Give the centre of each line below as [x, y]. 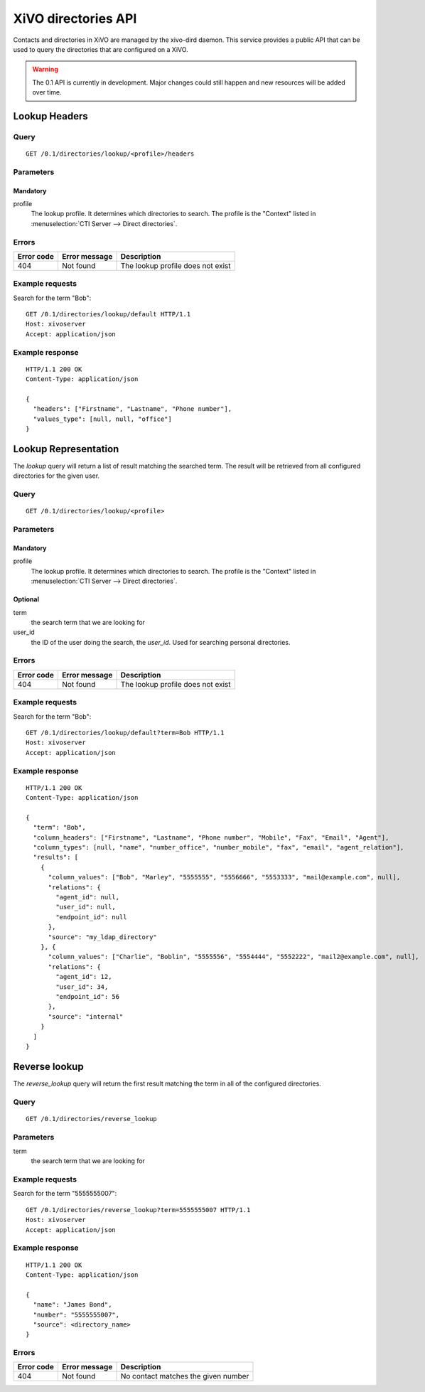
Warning [45, 69]
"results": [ [56, 857]
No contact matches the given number [185, 1376]
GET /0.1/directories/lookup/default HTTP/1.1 [108, 314]
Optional [26, 599]
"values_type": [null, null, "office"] [102, 419]
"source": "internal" [86, 1016]
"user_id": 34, [82, 987]
